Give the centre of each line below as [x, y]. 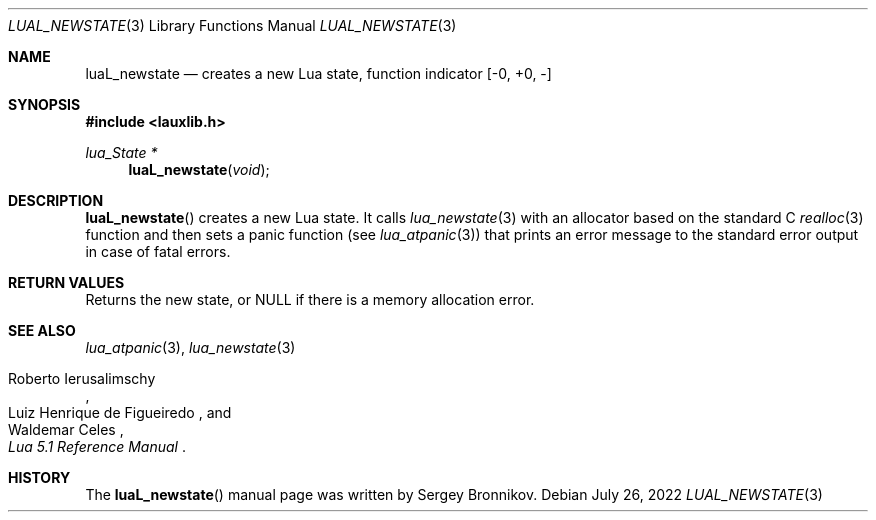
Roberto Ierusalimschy [82, 378]
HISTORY [39, 477]
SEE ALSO [42, 330]
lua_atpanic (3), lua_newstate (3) [190, 347]
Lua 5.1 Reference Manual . [97, 446]
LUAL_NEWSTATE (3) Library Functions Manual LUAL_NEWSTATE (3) [232, 25]
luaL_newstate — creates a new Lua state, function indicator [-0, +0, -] [318, 73]
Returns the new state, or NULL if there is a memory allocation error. [310, 299]
